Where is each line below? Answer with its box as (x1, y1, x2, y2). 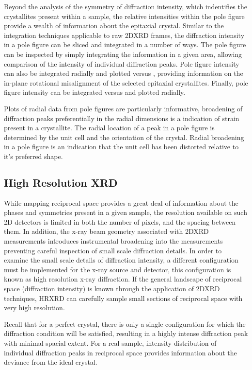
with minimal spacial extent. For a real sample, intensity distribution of (4, 338, 217, 348)
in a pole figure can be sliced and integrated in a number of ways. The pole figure (4, 39, 246, 50)
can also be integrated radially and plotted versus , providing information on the (4, 68, 243, 78)
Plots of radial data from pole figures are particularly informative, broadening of (4, 103, 243, 113)
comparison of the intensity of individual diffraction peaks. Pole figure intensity (4, 58, 239, 69)
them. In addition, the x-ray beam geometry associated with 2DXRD (4, 226, 209, 236)
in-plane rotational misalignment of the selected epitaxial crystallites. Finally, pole (4, 77, 248, 88)
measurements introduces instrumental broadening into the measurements (4, 236, 223, 246)
